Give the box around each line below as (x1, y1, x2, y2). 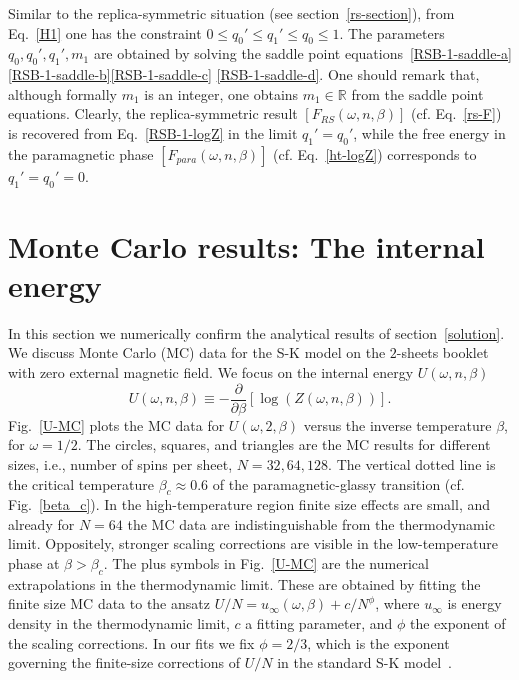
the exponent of (409, 613, 506, 634)
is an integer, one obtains (144, 83, 299, 104)
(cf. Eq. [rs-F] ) (410, 103, 502, 124)
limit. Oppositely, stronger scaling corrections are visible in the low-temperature (8, 533, 498, 554)
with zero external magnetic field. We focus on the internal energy (8, 362, 414, 383)
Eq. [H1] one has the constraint (8, 22, 202, 43)
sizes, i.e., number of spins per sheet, (8, 453, 233, 474)
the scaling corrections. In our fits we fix (8, 632, 255, 653)
